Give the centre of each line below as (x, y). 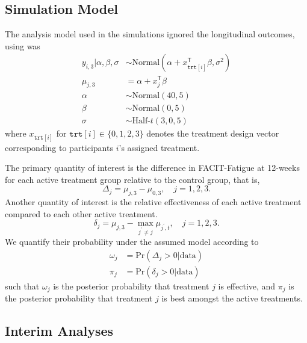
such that (22, 286)
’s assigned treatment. (159, 147)
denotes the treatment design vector (213, 133)
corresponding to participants (59, 147)
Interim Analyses (59, 331)
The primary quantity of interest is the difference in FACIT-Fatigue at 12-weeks (152, 168)
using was (23, 45)
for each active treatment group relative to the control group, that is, (132, 179)
